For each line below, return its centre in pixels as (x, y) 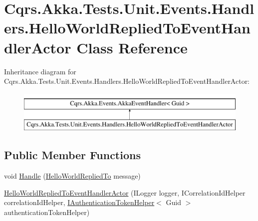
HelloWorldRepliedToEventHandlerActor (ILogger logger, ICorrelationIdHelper (125, 192)
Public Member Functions (72, 155)
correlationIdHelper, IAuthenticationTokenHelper (79, 202)
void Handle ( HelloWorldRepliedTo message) (72, 176)
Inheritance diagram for (40, 71)
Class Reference (132, 47)
